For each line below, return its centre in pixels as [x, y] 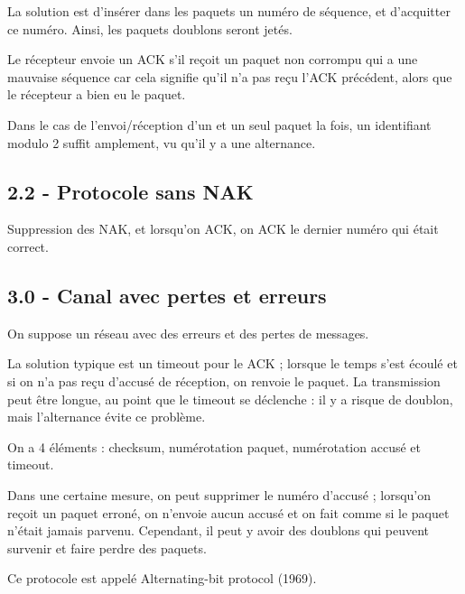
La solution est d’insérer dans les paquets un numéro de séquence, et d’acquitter [229, 11]
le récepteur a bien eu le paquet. [97, 94]
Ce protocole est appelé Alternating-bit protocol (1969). [162, 578]
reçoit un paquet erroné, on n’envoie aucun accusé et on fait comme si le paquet [228, 512]
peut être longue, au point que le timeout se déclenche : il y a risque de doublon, [230, 399]
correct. [28, 246]
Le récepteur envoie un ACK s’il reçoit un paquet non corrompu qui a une [213, 59]
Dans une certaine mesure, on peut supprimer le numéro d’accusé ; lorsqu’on [219, 494]
